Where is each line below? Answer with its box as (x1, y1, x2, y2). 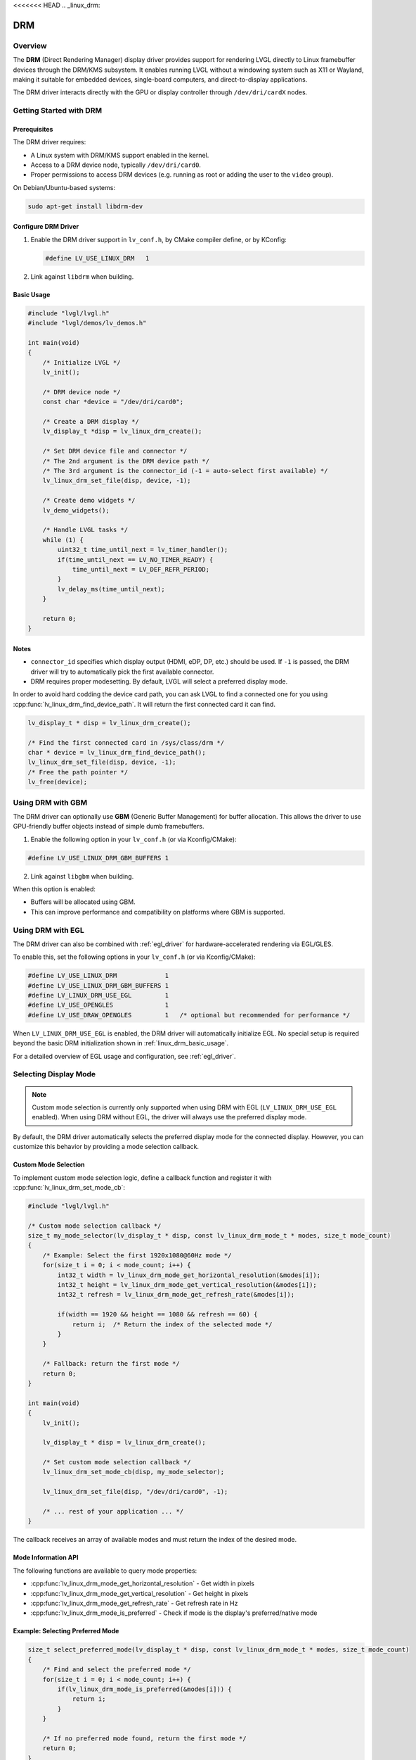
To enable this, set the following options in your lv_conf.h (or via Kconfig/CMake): (13, 953, 256, 961)
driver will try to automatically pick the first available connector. (30, 667, 214, 676)
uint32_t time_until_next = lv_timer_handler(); (57, 546, 228, 554)
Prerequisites (13, 125, 53, 133)
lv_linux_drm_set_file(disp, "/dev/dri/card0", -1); (42, 1488, 228, 1496)
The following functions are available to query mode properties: (13, 1566, 197, 1575)
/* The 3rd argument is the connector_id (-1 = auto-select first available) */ (42, 467, 328, 475)
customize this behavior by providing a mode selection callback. (13, 1143, 200, 1151)
